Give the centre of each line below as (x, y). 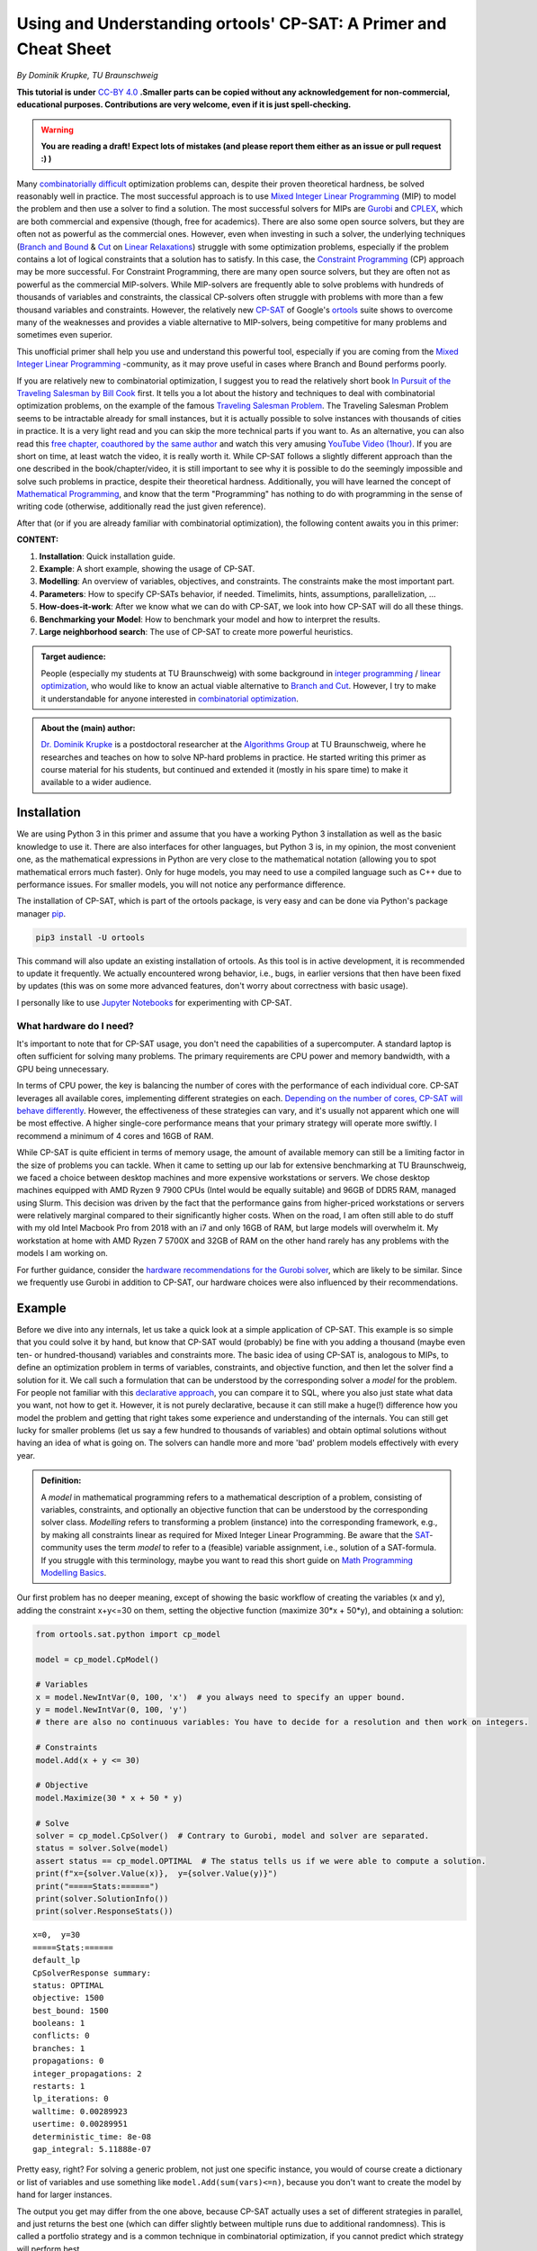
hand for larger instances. (64, 2195)
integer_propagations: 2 (87, 2074)
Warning (57, 130)
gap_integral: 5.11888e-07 (92, 2149)
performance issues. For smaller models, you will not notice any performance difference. (181, 884)
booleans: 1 (59, 2023)
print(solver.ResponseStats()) (105, 1912)
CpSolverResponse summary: (92, 1973)
